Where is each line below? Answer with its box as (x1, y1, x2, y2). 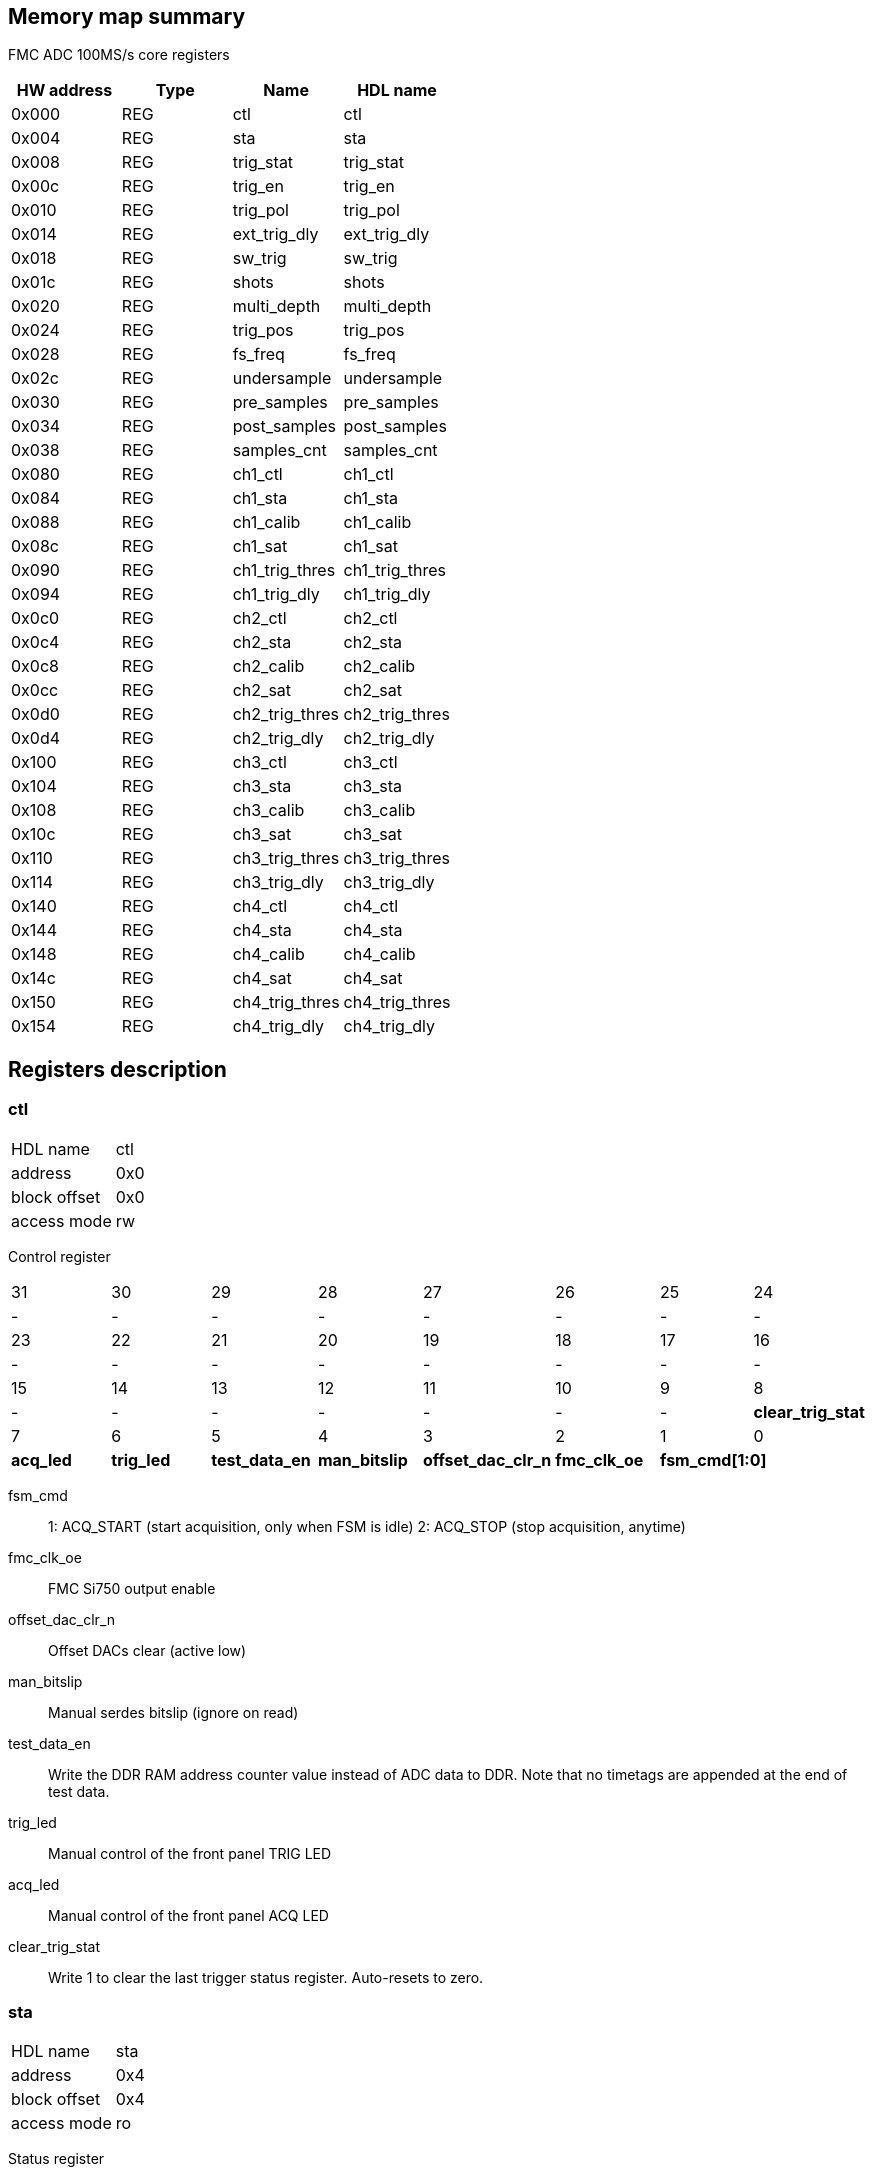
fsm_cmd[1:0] (660, 1449, 767, 1470)
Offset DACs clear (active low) (48, 1641, 247, 1659)
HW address (16, 80, 113, 101)
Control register (8, 1247, 111, 1265)
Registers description (8, 1056, 227, 1082)
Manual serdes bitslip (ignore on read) (48, 1703, 299, 1721)
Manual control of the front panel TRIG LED (48, 1844, 332, 1862)
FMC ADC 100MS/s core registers (8, 46, 230, 64)
